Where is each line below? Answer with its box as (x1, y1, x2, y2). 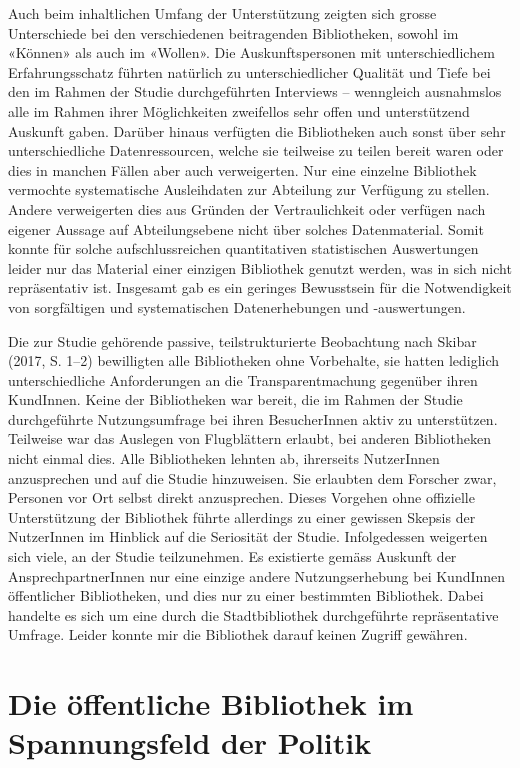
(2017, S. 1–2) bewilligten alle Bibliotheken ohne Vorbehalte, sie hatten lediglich (8, 350, 500, 371)
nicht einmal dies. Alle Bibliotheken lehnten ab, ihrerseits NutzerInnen (8, 448, 440, 469)
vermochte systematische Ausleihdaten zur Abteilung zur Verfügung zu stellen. (8, 179, 490, 200)
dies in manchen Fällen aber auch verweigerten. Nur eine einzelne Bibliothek (8, 159, 477, 180)
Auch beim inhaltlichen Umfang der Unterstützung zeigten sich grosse (8, 3, 437, 23)
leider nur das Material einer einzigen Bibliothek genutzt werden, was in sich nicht (8, 257, 512, 278)
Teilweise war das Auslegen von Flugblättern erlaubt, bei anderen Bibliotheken (8, 428, 492, 449)
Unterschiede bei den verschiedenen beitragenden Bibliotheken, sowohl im (8, 22, 459, 43)
